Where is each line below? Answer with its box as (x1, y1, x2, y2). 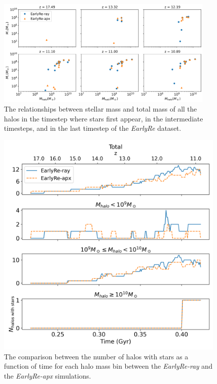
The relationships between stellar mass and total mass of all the (4, 104, 197, 114)
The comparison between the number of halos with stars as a (4, 351, 188, 361)
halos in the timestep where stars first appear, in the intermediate (4, 113, 203, 123)
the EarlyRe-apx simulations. (4, 370, 91, 381)
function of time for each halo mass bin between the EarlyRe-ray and (4, 361, 213, 371)
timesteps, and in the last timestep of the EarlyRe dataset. (4, 123, 181, 133)
